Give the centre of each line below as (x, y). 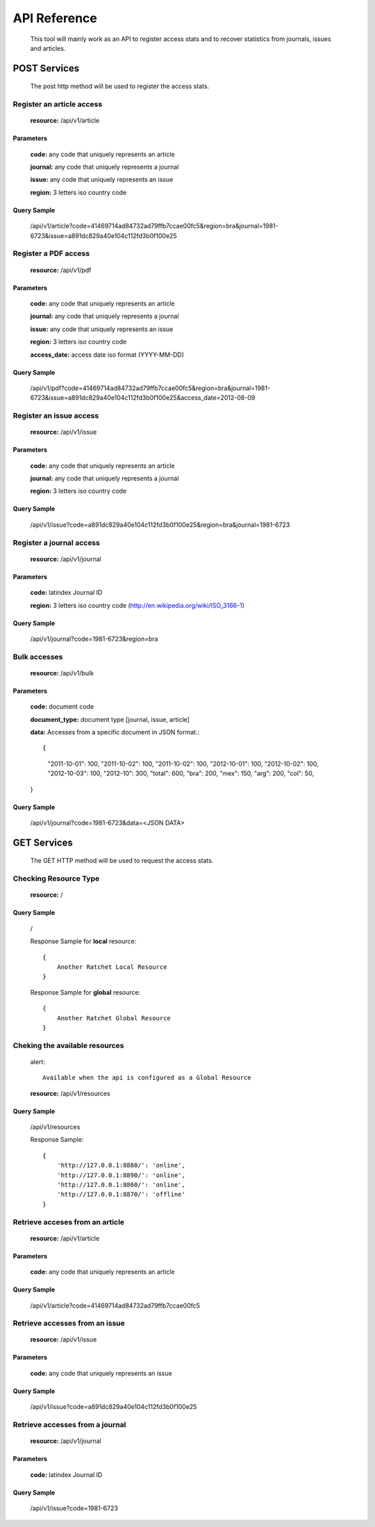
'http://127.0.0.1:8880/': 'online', (121, 1165)
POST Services (46, 68)
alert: (37, 1061)
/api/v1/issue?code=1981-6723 (74, 1508)
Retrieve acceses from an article (69, 1222)
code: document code (62, 707)
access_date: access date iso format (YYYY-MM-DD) (107, 355)
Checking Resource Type (56, 879)
